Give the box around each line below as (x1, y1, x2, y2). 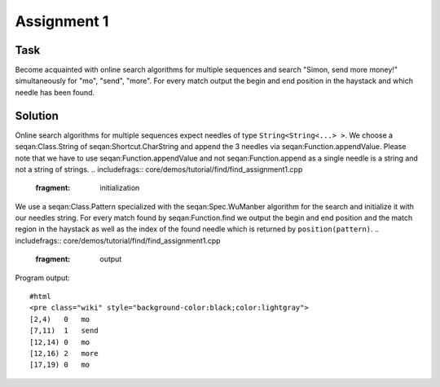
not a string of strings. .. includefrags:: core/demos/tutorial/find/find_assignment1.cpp (15, 164, 303, 174)
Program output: (15, 273, 71, 283)
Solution (15, 108, 59, 122)
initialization (99, 183, 140, 193)
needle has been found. (15, 87, 95, 97)
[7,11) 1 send (29, 326, 99, 336)
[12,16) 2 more (29, 349, 99, 358)
